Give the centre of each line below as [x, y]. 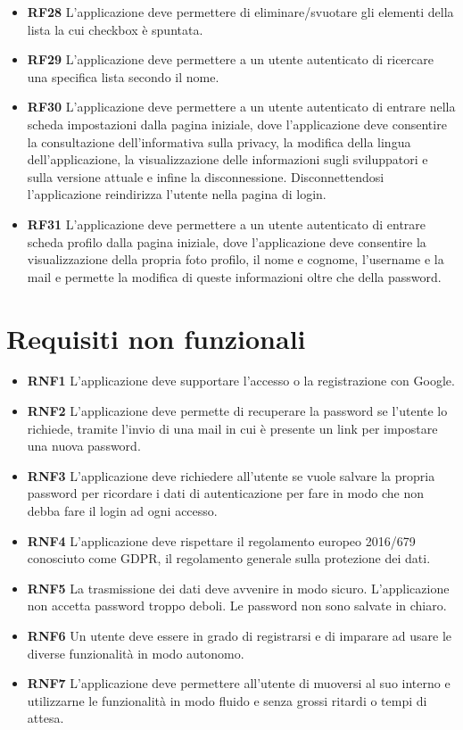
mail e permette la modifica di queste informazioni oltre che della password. [234, 276]
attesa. [45, 718]
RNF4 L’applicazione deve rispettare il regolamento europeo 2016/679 [221, 540]
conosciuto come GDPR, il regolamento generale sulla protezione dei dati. [229, 558]
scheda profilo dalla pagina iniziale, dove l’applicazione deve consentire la [227, 241]
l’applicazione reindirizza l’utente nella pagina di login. [177, 194]
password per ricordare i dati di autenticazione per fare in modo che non [225, 493]
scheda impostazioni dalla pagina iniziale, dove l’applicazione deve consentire [237, 124]
